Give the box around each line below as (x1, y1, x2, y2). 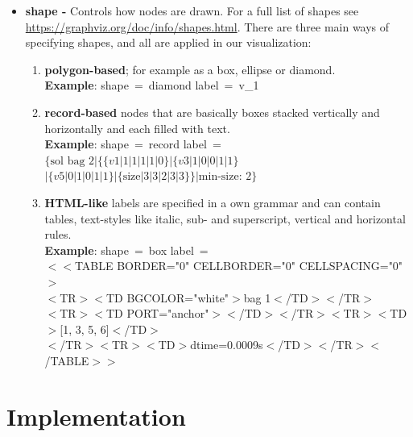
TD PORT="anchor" (105, 305, 209, 322)
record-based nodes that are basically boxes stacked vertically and (44, 103, 380, 120)
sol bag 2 (50, 155, 95, 167)
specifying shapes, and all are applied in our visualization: (25, 34, 312, 51)
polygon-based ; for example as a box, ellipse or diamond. (44, 60, 336, 77)
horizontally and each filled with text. (44, 119, 230, 136)
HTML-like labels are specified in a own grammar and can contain (44, 194, 381, 210)
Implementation (6, 399, 186, 432)
